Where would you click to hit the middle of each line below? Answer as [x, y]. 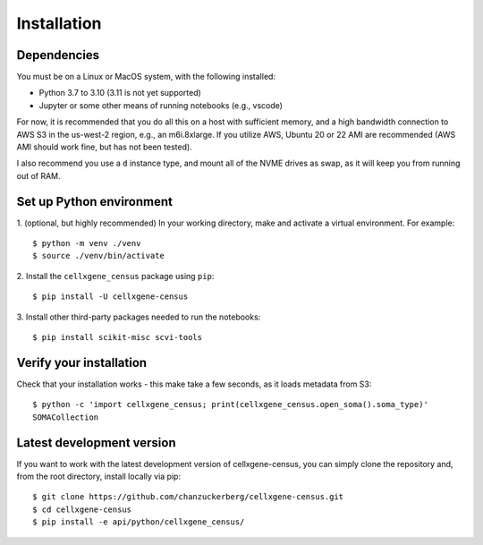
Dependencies [58, 55]
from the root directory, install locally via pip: [99, 477]
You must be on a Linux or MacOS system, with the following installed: [146, 77]
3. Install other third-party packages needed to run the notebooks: [139, 317]
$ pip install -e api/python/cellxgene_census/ [139, 522]
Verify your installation [82, 362]
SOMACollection [66, 417]
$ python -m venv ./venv [87, 243]
